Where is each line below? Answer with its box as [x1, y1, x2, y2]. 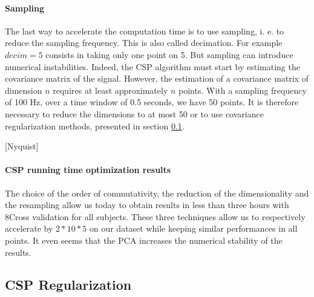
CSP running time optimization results [5, 163, 171, 176]
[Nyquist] [5, 140, 39, 152]
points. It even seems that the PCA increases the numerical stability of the [5, 233, 283, 246]
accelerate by [5, 222, 53, 235]
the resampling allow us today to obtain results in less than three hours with [5, 198, 289, 211]
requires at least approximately [53, 83, 168, 96]
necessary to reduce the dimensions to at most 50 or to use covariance [5, 107, 264, 120]
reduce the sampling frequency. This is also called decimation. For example [5, 36, 283, 49]
